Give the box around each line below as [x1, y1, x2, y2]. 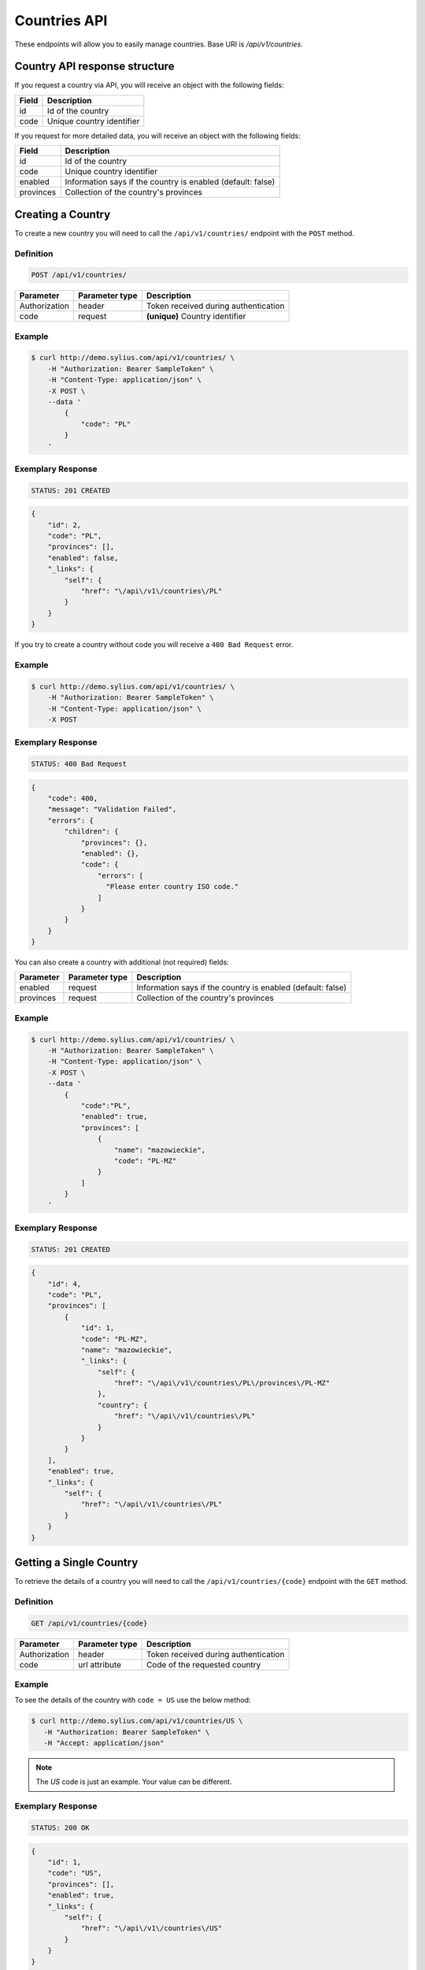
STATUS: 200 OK [31, 1823, 90, 1832]
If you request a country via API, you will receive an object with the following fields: [14, 80, 284, 90]
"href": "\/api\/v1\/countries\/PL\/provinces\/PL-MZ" [114, 1379, 331, 1388]
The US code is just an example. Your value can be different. [35, 1777, 232, 1786]
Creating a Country [14, 207, 111, 221]
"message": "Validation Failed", [47, 805, 177, 814]
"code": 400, [47, 794, 98, 803]
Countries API [14, 12, 108, 29]
